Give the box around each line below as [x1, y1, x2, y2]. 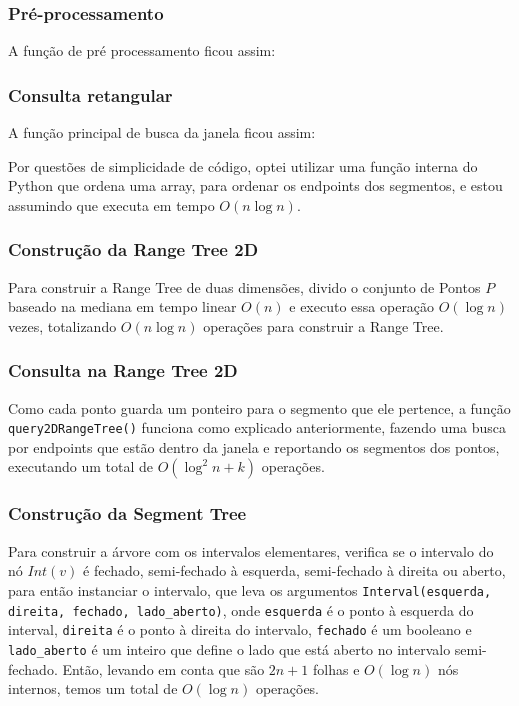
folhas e [313, 658, 360, 679]
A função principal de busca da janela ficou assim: [8, 122, 316, 143]
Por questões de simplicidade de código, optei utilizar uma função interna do [8, 155, 478, 176]
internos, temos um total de [8, 678, 178, 699]
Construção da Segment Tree [8, 501, 247, 526]
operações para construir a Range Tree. [203, 315, 444, 336]
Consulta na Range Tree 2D [8, 358, 238, 383]
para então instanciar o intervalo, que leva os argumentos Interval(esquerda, [8, 579, 492, 600]
